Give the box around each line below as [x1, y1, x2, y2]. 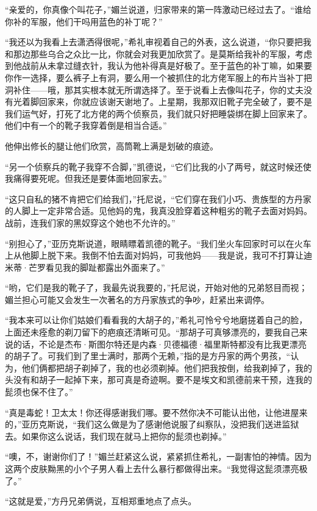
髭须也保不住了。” [5, 385, 73, 398]
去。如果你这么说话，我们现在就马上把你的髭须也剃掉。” [5, 429, 227, 442]
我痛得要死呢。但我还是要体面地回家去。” [5, 172, 167, 185]
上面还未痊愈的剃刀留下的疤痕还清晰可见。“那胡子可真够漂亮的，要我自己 [5, 326, 299, 338]
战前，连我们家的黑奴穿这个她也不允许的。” [5, 216, 176, 229]
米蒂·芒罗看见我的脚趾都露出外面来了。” [5, 260, 165, 273]
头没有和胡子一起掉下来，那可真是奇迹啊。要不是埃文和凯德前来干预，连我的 [5, 373, 312, 386]
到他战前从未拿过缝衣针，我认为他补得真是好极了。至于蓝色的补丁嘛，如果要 [5, 59, 312, 72]
